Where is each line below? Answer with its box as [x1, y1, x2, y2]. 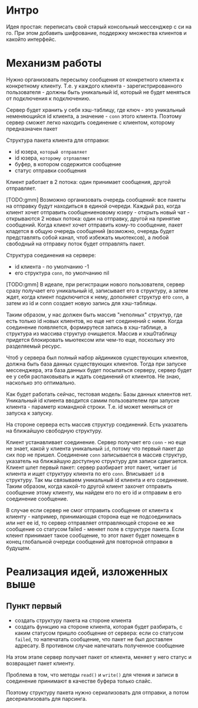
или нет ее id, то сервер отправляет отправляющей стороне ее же [6, 519, 175, 526]
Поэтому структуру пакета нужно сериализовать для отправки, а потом [6, 688, 189, 696]
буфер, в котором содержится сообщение [14, 160, 122, 167]
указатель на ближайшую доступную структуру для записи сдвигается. [6, 457, 188, 464]
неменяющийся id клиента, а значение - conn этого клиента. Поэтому [6, 112, 181, 119]
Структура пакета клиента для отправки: [6, 137, 110, 144]
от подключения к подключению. [6, 95, 91, 102]
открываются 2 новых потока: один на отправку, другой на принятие [6, 215, 181, 222]
